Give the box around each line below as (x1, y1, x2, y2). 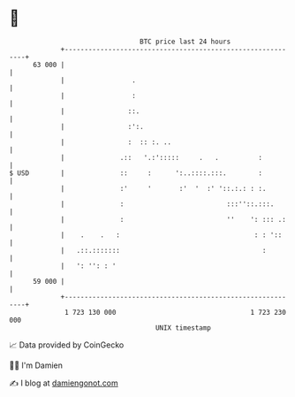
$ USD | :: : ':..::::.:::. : (9, 168, 263, 178)
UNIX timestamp (155, 323, 212, 332)
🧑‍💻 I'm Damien (9, 360, 64, 370)
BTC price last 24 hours (140, 37, 231, 46)
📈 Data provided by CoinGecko (9, 340, 125, 350)
